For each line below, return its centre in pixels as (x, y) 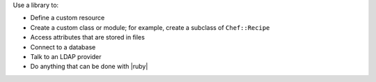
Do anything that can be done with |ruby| (89, 67)
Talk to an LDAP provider (66, 56)
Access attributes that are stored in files (88, 38)
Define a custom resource (68, 18)
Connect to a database (63, 47)
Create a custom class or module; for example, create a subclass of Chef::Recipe (150, 27)
